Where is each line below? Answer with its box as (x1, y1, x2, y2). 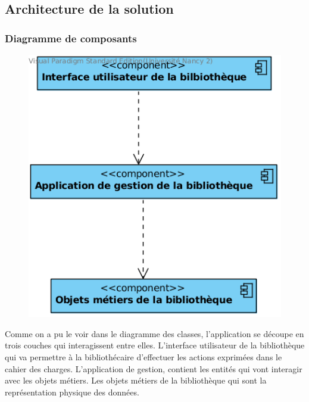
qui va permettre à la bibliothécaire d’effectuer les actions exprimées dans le (5, 351, 282, 363)
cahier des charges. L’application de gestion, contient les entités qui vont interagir (5, 362, 302, 375)
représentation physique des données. (5, 385, 139, 398)
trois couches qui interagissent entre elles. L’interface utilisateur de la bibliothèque (5, 339, 305, 351)
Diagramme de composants (5, 30, 137, 45)
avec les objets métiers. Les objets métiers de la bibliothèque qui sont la (5, 374, 267, 387)
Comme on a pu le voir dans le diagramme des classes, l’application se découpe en (5, 327, 304, 339)
